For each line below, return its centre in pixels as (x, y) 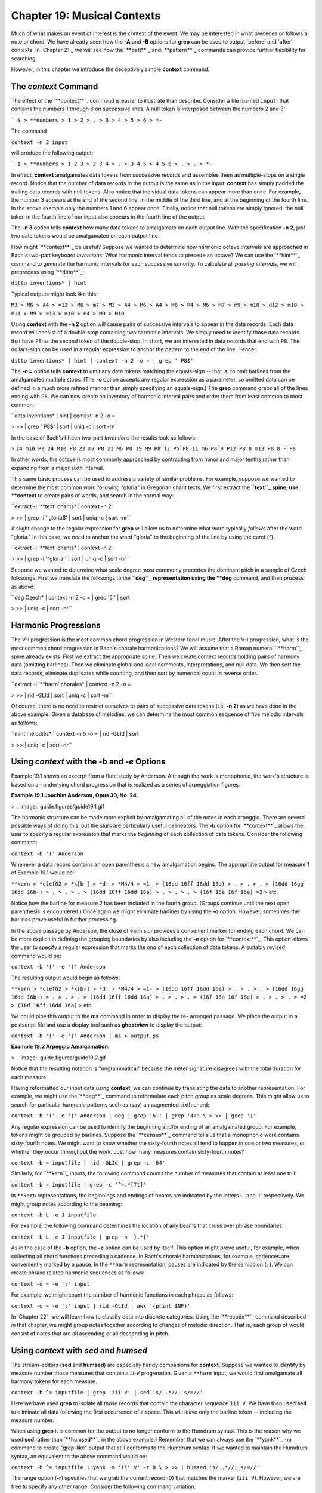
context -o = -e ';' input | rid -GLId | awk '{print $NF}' (101, 1306)
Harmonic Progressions (56, 626)
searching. (24, 58)
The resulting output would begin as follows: (66, 978)
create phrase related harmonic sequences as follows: (78, 1273)
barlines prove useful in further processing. (64, 920)
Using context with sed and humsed (79, 1351)
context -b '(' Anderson (47, 853)
